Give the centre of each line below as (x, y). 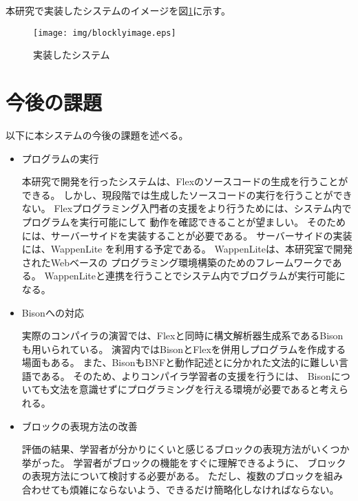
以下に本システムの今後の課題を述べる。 (97, 135)
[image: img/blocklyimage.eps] (105, 33)
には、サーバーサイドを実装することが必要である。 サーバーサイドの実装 (187, 235)
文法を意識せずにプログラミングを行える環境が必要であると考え (194, 389)
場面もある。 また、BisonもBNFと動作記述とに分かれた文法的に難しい (180, 362)
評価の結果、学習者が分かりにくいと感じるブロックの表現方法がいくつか (186, 449)
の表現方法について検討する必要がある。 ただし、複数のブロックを (173, 476)
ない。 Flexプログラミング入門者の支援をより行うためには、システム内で (187, 208)
